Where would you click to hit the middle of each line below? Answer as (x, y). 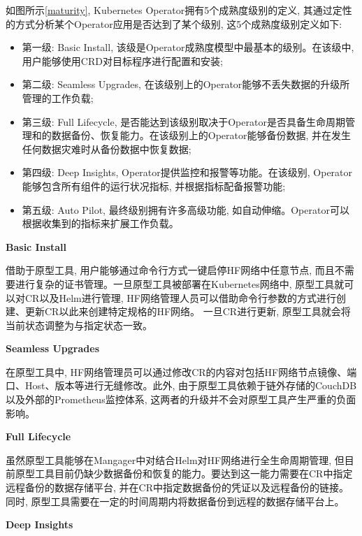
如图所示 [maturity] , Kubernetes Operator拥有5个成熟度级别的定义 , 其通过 (169, 10)
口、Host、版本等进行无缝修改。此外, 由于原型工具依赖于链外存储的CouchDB (181, 385)
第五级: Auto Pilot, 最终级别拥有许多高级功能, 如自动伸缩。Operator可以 (186, 209)
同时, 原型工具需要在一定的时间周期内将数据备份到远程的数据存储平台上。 (175, 501)
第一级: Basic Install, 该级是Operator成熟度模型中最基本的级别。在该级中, (188, 47)
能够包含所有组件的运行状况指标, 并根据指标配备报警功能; (154, 186)
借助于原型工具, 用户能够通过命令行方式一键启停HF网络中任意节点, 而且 (170, 270)
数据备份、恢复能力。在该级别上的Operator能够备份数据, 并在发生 (201, 135)
